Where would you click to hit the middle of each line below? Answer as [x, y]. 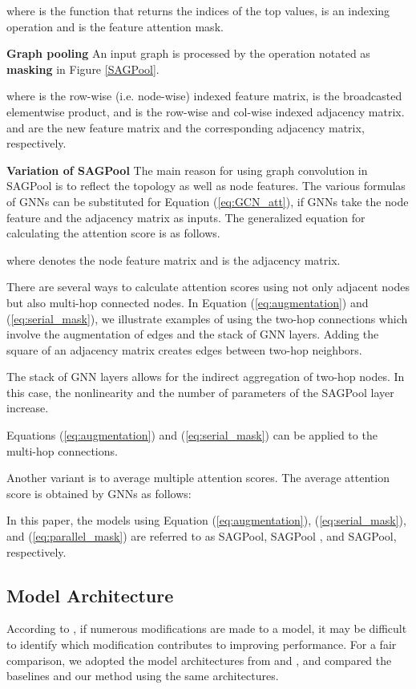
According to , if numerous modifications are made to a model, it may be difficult [207, 628]
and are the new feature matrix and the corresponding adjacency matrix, [186, 127]
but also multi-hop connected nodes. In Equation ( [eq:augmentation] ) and [188, 302]
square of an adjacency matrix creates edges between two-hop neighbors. [184, 349]
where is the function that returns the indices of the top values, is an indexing [198, 10]
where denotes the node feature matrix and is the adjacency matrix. [174, 259]
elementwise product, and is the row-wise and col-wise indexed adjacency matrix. [206, 111]
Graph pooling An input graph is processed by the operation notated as [188, 53]
